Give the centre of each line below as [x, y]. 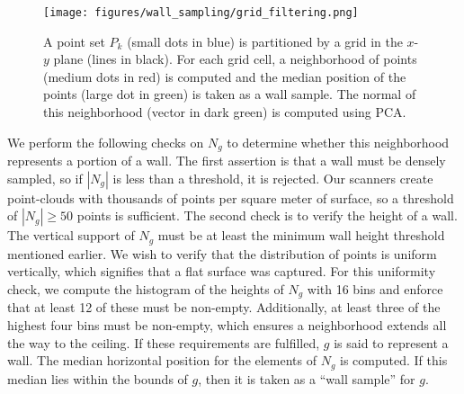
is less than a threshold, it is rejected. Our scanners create [273, 178]
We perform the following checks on [106, 142]
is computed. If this [394, 360]
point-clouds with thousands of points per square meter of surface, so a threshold [231, 197]
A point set [74, 41]
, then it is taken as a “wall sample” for [307, 378]
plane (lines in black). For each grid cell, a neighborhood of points [235, 59]
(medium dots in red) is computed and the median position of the [225, 76]
